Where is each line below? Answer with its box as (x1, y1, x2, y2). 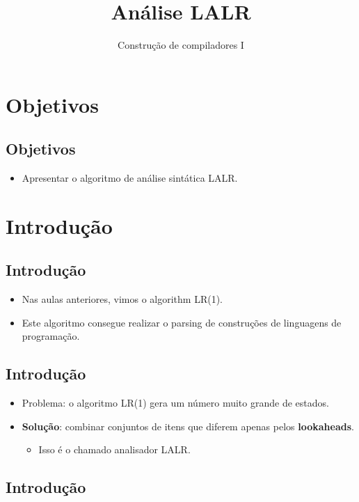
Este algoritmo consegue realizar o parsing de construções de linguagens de (22, 315, 342, 329)
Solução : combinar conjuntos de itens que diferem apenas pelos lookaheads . (22, 418, 354, 433)
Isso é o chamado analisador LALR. (38, 442, 191, 457)
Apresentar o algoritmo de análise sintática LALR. (22, 171, 238, 185)
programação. (22, 329, 80, 343)
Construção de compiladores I (118, 38, 244, 52)
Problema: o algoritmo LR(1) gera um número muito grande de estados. (22, 395, 329, 410)
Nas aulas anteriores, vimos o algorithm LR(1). (22, 292, 223, 306)
